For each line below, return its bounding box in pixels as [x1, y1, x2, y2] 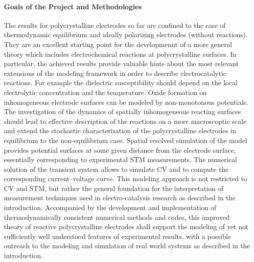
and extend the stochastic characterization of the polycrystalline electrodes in [4, 125, 236, 136]
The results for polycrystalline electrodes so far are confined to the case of [4, 20, 226, 30]
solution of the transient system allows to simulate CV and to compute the [4, 164, 229, 174]
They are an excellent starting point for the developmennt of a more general [4, 39, 232, 49]
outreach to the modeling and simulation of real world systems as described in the [4, 240, 250, 251]
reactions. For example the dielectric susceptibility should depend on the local [4, 77, 238, 88]
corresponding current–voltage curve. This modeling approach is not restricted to [4, 173, 247, 184]
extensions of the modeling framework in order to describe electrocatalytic [4, 68, 227, 78]
